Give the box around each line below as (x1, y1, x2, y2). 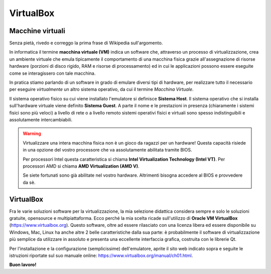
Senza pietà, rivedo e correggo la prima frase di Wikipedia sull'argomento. (9, 40, 163, 46)
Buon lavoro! (9, 261, 37, 268)
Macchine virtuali (9, 27, 65, 35)
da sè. (23, 179, 36, 185)
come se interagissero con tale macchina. (9, 70, 96, 76)
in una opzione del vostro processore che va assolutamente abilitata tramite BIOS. (23, 147, 193, 153)
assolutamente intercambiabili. (9, 116, 73, 122)
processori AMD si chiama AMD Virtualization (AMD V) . (23, 163, 140, 169)
